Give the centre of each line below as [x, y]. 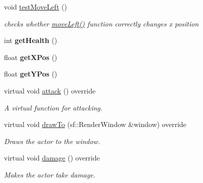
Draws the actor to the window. [52, 141]
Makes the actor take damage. [50, 174]
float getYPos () [31, 74]
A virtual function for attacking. [53, 107]
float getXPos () [31, 57]
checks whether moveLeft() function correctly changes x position [101, 23]
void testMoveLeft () [35, 6]
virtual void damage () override [52, 158]
